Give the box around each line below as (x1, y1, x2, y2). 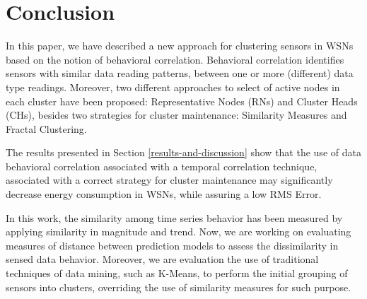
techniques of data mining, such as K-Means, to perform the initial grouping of (6, 266, 348, 281)
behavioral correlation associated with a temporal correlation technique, (6, 158, 318, 173)
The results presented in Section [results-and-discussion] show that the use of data (6, 145, 361, 160)
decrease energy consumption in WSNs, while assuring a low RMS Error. (6, 187, 322, 201)
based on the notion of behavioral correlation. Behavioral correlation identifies (6, 52, 344, 66)
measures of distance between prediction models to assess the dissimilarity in (6, 238, 339, 252)
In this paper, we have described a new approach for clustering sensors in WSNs (6, 38, 354, 53)
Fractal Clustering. (6, 121, 87, 136)
